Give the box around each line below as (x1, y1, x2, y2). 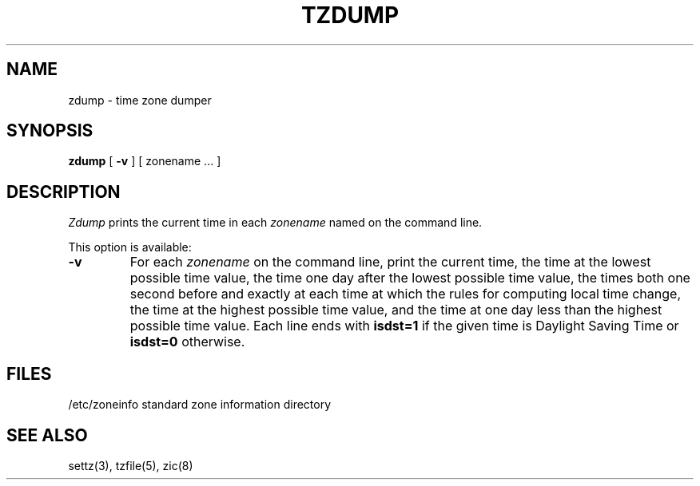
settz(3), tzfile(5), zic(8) (68, 458, 193, 472)
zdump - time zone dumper (68, 93, 212, 107)
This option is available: (68, 240, 192, 255)
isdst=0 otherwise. (129, 334, 245, 350)
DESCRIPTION (6, 181, 121, 202)
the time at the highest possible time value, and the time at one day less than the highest (129, 302, 662, 318)
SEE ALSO (6, 425, 88, 445)
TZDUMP (300, 2, 400, 29)
